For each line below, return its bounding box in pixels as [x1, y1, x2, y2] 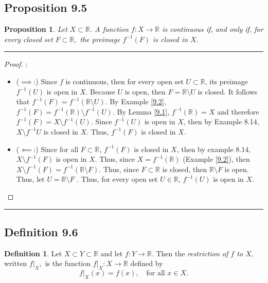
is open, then [124, 86, 166, 97]
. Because [85, 86, 115, 97]
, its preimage [205, 76, 248, 86]
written [4, 258, 27, 269]
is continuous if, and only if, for [162, 24, 263, 34]
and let [100, 248, 123, 258]
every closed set [4, 33, 53, 44]
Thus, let [16, 174, 45, 184]
